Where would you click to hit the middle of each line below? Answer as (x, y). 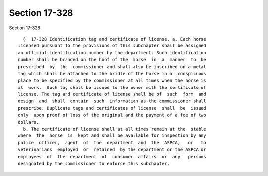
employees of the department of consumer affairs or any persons (112, 156)
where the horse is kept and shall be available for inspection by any (112, 136)
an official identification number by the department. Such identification (112, 53)
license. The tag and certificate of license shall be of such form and (112, 94)
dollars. (29, 122)
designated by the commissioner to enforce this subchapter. (94, 163)
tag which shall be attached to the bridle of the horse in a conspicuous (112, 73)
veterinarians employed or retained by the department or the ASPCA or (112, 150)
